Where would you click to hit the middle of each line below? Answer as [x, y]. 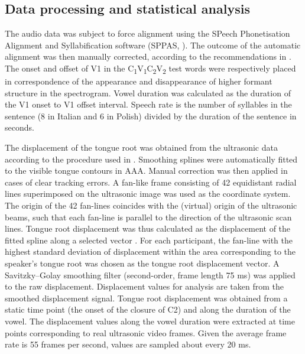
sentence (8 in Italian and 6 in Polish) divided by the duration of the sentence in [151, 116]
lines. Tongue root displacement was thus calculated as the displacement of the [148, 228]
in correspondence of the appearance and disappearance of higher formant [139, 81]
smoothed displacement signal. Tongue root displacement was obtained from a [146, 298]
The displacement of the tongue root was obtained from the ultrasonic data [141, 147]
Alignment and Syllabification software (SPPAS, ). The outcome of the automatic [153, 45]
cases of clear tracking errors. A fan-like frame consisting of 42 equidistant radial [151, 182]
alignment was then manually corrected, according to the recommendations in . [148, 56]
